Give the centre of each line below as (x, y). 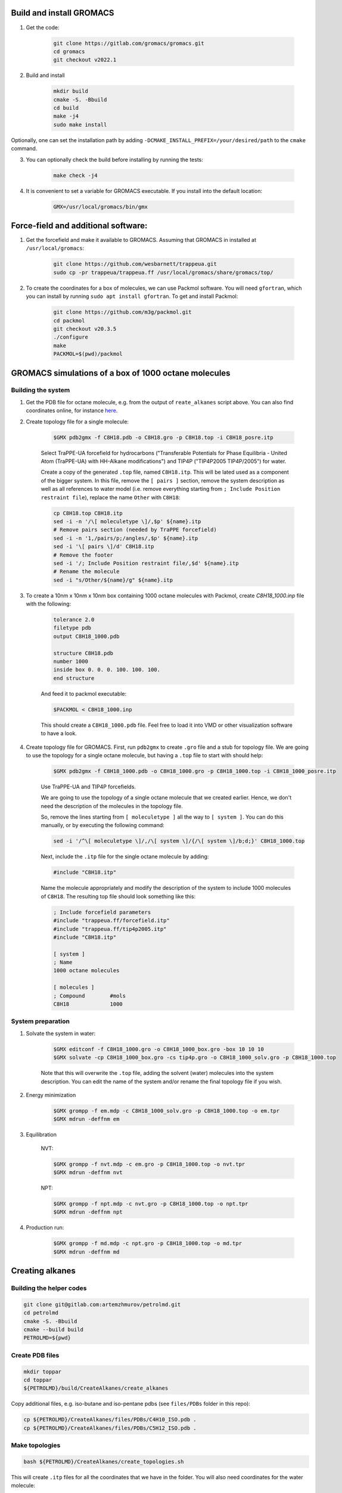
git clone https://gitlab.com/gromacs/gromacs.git (129, 43)
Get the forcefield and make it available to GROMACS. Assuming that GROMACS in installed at (141, 240)
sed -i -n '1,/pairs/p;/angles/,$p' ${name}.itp (126, 538)
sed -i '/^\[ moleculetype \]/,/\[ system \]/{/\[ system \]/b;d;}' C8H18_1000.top (179, 841)
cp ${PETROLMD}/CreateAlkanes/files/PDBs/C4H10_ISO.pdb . (110, 1420)
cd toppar (38, 1380)
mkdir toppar (43, 1371)
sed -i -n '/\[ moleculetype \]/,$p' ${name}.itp (127, 521)
